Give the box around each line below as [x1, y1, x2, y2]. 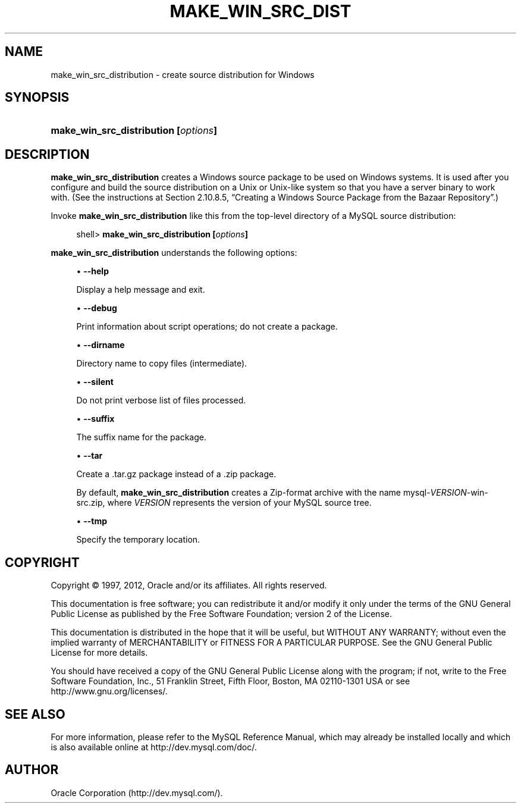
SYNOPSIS [5, 90, 70, 105]
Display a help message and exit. [76, 284, 205, 295]
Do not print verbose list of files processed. [76, 395, 246, 406]
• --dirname [76, 340, 125, 350]
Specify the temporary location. [76, 534, 200, 545]
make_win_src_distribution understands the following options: [51, 248, 297, 258]
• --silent [76, 377, 114, 387]
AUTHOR [5, 762, 59, 778]
